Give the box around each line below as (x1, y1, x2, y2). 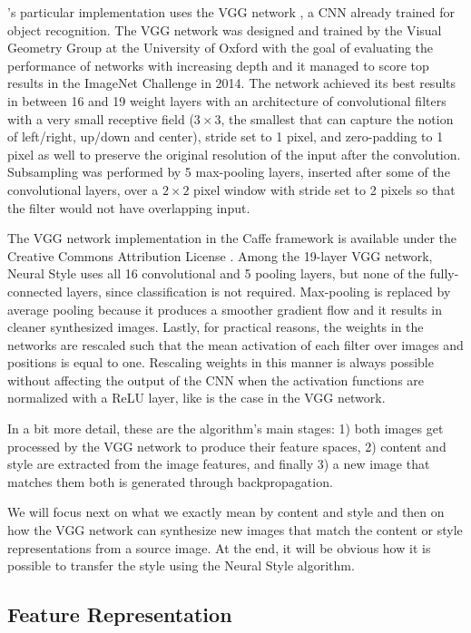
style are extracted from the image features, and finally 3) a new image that (7, 454, 430, 473)
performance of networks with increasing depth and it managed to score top (7, 55, 429, 74)
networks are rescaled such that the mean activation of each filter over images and (7, 335, 464, 354)
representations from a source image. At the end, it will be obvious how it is (7, 538, 431, 557)
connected (7, 281, 63, 300)
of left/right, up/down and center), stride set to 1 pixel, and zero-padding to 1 (7, 127, 444, 146)
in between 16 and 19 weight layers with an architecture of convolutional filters (7, 91, 446, 110)
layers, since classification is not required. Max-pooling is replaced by (66, 281, 451, 300)
